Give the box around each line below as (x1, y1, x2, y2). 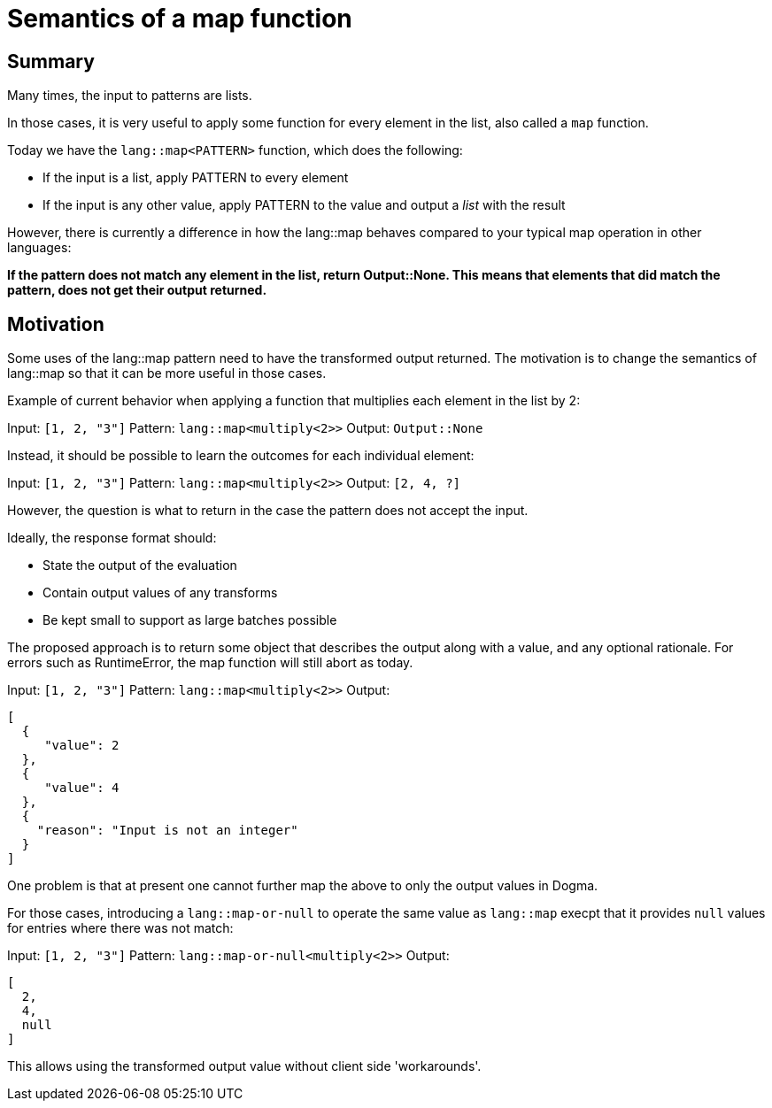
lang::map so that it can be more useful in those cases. (7, 365, 327, 381)
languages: (7, 240, 72, 256)
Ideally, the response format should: (7, 530, 217, 546)
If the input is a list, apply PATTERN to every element (42, 170, 349, 186)
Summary (7, 50, 95, 73)
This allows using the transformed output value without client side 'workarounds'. (7, 1058, 482, 1074)
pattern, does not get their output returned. (7, 282, 267, 298)
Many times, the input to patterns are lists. (7, 88, 252, 104)
